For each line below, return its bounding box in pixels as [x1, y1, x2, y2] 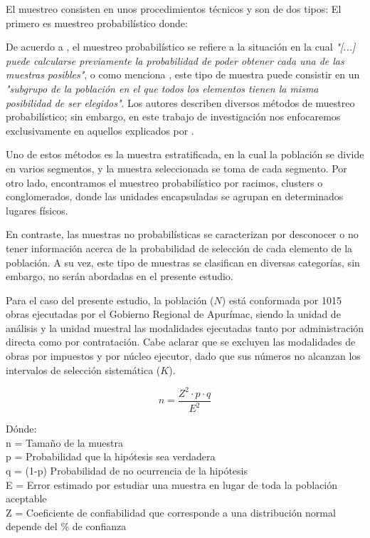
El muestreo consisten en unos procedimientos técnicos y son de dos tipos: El [6, 1, 342, 16]
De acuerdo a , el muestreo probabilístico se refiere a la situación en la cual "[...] [6, 39, 356, 54]
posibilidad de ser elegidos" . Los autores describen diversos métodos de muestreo [6, 95, 355, 110]
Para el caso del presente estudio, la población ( [6, 292, 214, 307]
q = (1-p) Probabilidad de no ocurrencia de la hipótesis [6, 462, 248, 477]
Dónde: [6, 421, 37, 436]
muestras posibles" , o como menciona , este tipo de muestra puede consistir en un [6, 67, 360, 82]
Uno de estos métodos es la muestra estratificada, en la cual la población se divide [6, 147, 364, 162]
